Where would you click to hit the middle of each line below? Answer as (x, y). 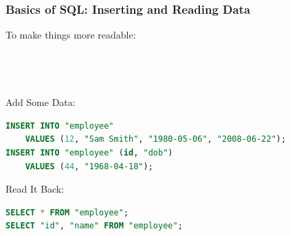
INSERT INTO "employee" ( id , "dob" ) (89, 152)
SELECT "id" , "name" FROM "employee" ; (94, 226)
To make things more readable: (71, 35)
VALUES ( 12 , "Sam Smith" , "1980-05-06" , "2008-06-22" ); (156, 139)
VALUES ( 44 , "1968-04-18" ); (89, 166)
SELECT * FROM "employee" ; (67, 212)
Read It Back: (35, 189)
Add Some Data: (41, 102)
